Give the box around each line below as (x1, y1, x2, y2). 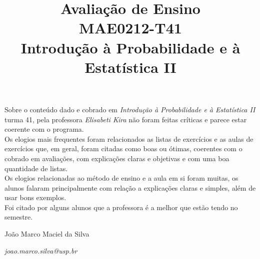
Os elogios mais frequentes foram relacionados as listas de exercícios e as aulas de (4, 133, 253, 144)
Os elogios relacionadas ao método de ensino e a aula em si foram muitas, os (4, 173, 238, 183)
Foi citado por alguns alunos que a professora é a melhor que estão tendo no (4, 202, 238, 212)
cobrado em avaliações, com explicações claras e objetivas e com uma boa (4, 153, 229, 163)
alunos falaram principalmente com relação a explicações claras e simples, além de (4, 182, 256, 193)
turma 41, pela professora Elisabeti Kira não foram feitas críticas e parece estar (4, 114, 247, 124)
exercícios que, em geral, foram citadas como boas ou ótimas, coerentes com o (4, 143, 242, 154)
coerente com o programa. (4, 124, 84, 134)
